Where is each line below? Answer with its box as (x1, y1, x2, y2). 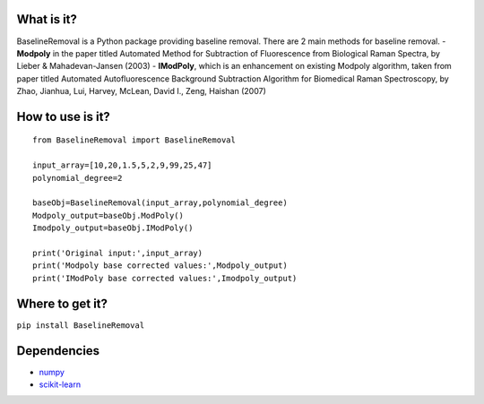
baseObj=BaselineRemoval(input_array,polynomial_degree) (32, 198, 289, 208)
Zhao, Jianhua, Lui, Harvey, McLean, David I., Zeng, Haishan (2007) (16, 86, 266, 97)
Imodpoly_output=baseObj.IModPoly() (32, 223, 194, 233)
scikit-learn (39, 379, 81, 390)
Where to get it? (16, 296, 108, 311)
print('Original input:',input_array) (32, 248, 203, 258)
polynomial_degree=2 (32, 173, 123, 183)
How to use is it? (16, 108, 111, 125)
